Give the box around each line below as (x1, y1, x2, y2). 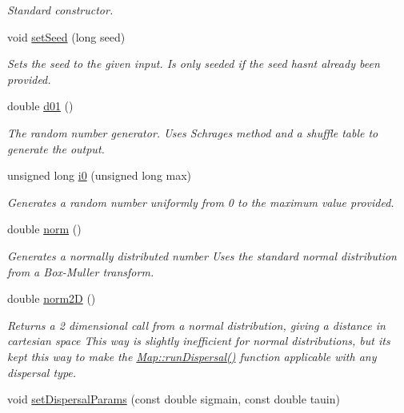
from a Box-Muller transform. (7, 263, 154, 280)
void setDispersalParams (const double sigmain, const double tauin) (7, 391, 340, 407)
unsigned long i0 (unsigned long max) (7, 167, 192, 184)
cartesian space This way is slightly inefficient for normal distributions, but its (7, 332, 390, 349)
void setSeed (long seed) (7, 28, 126, 45)
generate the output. (7, 140, 105, 157)
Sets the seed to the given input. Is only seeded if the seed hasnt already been (7, 55, 380, 72)
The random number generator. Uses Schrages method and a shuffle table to (7, 124, 378, 141)
